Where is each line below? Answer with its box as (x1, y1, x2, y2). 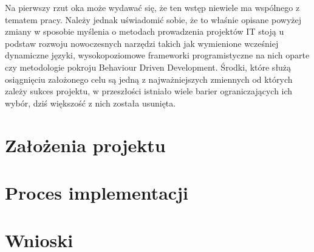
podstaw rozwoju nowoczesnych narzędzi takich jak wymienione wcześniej (5, 37, 279, 49)
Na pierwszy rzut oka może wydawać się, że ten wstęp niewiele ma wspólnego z (5, 1, 300, 13)
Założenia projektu (5, 132, 166, 157)
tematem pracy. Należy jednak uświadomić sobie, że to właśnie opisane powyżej (5, 13, 301, 26)
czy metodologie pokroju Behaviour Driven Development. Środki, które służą (5, 60, 292, 73)
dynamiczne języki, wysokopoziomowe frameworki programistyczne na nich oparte (5, 49, 310, 61)
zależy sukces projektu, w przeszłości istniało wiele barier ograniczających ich (5, 85, 293, 97)
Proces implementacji (5, 180, 188, 205)
